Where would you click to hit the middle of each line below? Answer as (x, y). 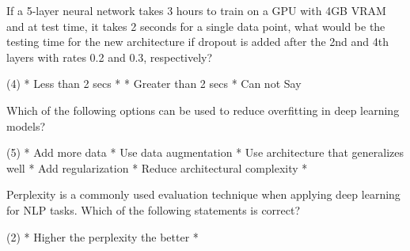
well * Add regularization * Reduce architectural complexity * (157, 167)
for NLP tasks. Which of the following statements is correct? (154, 209)
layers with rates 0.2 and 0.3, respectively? (110, 57)
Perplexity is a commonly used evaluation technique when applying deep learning (203, 194)
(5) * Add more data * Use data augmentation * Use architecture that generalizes (205, 152)
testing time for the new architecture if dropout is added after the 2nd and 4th (197, 42)
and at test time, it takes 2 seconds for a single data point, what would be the (196, 26)
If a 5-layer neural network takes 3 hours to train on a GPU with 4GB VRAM (196, 10)
